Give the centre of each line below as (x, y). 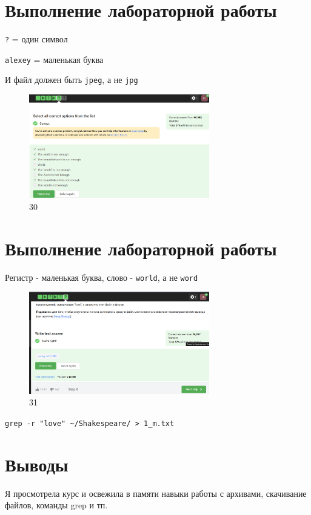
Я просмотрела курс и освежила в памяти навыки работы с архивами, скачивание (156, 493)
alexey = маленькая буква (54, 59)
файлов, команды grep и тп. (56, 505)
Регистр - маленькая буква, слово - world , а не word (102, 277)
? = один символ (36, 39)
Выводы (37, 464)
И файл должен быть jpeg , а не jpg (72, 80)
